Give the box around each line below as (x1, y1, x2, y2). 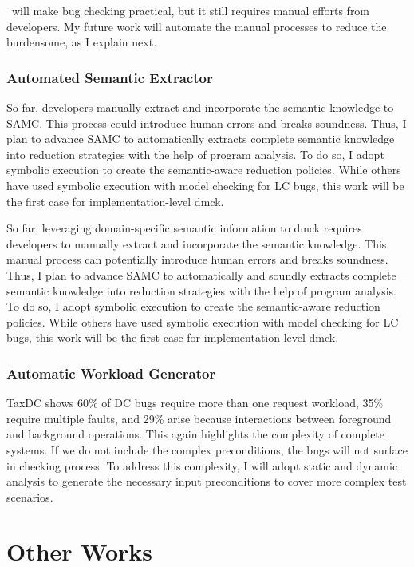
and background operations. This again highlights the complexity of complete (6, 426, 385, 442)
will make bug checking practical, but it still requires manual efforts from (11, 2, 370, 18)
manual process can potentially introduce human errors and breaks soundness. (6, 251, 388, 268)
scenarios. (6, 488, 53, 505)
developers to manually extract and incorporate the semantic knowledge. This (6, 235, 387, 252)
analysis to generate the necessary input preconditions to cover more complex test (6, 473, 407, 490)
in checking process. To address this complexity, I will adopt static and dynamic (6, 457, 398, 474)
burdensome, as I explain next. (6, 34, 157, 50)
